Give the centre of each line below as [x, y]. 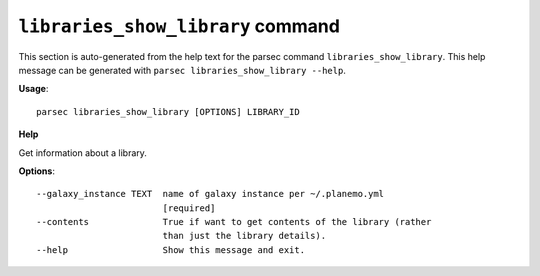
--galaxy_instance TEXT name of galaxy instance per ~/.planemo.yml [210, 194]
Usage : [33, 89]
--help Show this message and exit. [170, 249]
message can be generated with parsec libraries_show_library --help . [182, 70]
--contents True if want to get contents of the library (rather [234, 222]
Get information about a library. [82, 152]
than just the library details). [244, 236]
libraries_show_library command [179, 26]
